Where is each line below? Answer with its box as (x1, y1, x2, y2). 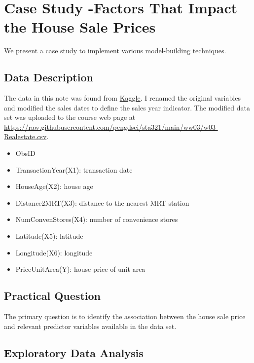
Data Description (4, 70, 93, 85)
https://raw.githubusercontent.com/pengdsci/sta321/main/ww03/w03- (4, 121, 218, 132)
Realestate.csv (4, 131, 47, 142)
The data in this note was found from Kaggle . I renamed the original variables (4, 93, 241, 103)
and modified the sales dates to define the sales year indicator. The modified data (4, 102, 250, 112)
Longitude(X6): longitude (15, 247, 93, 257)
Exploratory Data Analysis (4, 345, 144, 360)
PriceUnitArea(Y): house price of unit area (15, 264, 145, 274)
